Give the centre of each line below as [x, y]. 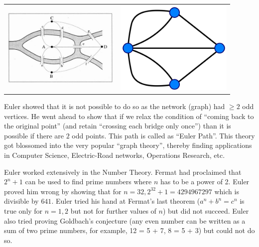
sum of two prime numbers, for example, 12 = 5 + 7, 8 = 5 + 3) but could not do [129, 230]
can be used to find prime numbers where [88, 182]
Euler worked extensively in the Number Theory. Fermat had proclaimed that [123, 172]
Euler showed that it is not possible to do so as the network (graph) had [115, 106]
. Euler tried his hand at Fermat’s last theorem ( [126, 201]
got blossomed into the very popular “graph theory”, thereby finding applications [128, 145]
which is [227, 191]
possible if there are [34, 135]
